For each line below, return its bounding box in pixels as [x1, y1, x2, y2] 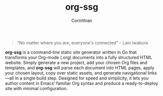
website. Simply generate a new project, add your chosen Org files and [5, 59, 147, 65]
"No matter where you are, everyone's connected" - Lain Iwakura [17, 39, 148, 45]
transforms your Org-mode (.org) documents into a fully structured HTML [5, 54, 152, 60]
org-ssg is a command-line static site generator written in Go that [5, 49, 137, 55]
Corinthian [71, 18, 92, 23]
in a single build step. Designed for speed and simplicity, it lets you [15, 75, 149, 81]
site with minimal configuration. [5, 85, 68, 91]
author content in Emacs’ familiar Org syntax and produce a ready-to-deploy [5, 80, 158, 86]
